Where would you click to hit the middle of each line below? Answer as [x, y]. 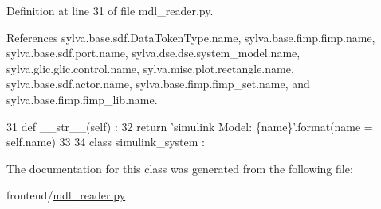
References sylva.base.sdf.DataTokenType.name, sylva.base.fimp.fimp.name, [191, 37]
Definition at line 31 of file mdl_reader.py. [110, 10]
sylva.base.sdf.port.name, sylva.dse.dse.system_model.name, [153, 53]
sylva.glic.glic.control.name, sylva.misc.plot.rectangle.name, [150, 68]
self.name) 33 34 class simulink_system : [106, 142]
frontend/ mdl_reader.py [66, 195]
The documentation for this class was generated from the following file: [180, 168]
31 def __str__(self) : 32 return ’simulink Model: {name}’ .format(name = [190, 126]
